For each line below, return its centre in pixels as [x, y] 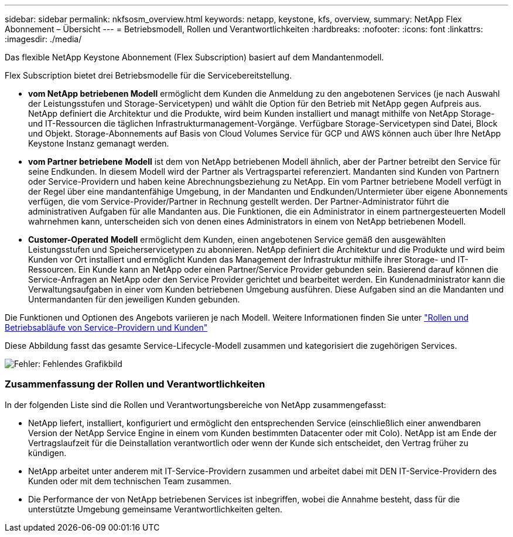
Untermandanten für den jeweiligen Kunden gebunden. [134, 299]
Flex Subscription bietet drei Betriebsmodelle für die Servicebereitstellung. [148, 75]
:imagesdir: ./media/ [43, 39]
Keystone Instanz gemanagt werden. [99, 143]
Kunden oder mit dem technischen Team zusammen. [130, 481]
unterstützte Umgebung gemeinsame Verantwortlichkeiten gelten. [155, 509]
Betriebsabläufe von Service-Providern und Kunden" [106, 327]
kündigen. [47, 453]
